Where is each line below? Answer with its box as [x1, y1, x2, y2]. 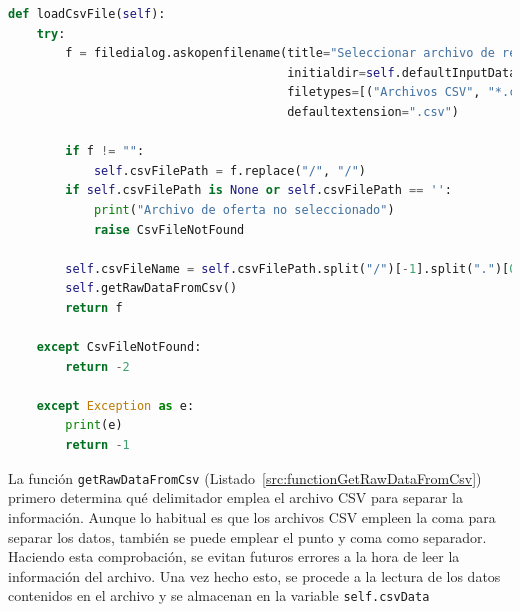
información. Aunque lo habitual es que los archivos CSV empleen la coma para [8, 506, 496, 527]
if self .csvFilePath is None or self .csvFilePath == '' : [65, 183, 453, 198]
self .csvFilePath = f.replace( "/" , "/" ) [93, 163, 367, 178]
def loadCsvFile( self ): [8, 7, 166, 21]
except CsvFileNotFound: [36, 340, 202, 355]
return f [65, 300, 123, 315]
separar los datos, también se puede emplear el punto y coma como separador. [8, 526, 487, 547]
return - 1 [65, 438, 130, 453]
